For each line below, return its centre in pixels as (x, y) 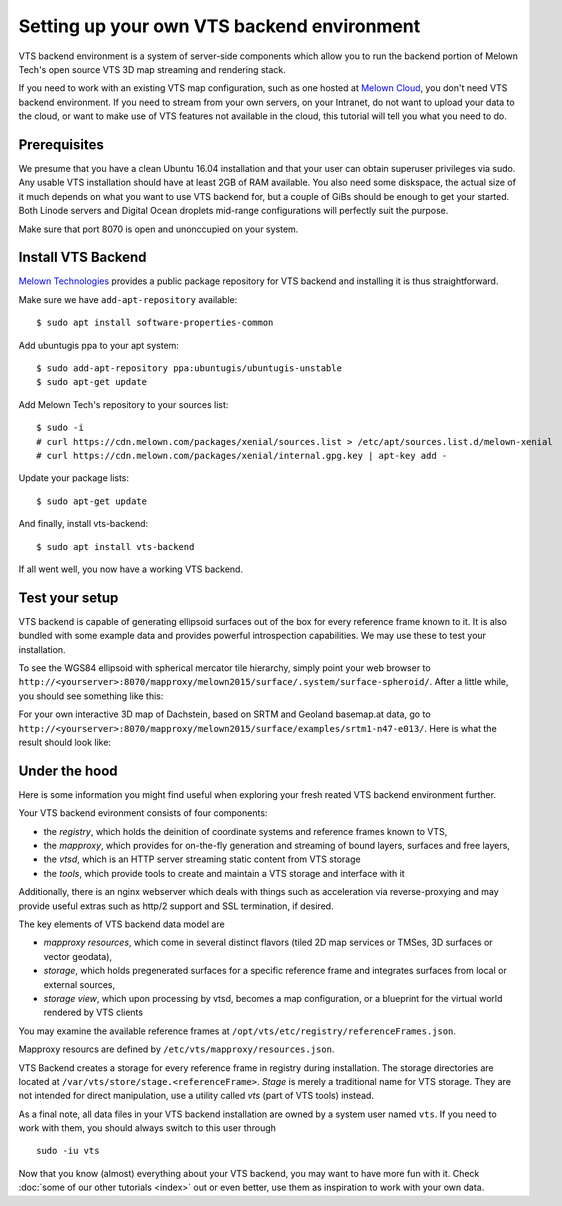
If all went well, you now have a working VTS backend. (131, 569)
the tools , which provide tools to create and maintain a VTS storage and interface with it (224, 873)
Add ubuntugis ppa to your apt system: (99, 345)
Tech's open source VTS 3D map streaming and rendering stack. (152, 69)
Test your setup (68, 597)
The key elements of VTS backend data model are (121, 924)
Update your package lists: (74, 478)
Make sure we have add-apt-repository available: (128, 299)
